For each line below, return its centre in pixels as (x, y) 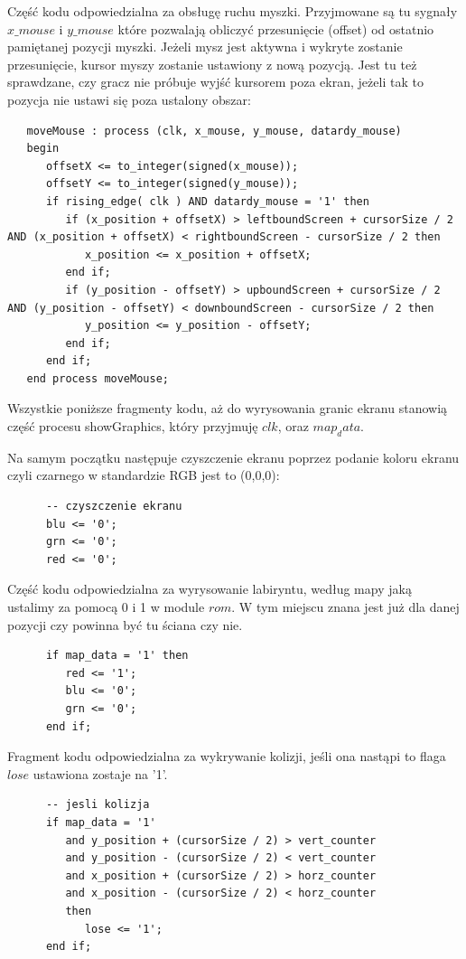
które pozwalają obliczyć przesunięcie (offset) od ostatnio (276, 28)
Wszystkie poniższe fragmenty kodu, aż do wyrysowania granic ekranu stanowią (228, 408)
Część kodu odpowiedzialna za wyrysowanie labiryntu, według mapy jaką (210, 589)
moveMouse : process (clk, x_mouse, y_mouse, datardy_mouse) (214, 131)
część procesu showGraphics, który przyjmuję (133, 426)
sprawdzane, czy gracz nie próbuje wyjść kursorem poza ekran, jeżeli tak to (215, 82)
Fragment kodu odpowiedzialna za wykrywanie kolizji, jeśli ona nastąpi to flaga (227, 756)
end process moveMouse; (98, 378)
